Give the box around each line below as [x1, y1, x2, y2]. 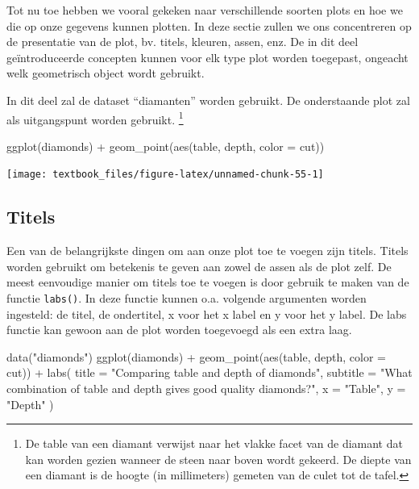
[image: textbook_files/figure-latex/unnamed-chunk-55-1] [6, 169, 324, 181]
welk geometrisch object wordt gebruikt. [6, 65, 205, 81]
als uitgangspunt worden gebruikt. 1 [6, 108, 184, 127]
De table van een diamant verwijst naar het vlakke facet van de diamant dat [25, 435, 403, 452]
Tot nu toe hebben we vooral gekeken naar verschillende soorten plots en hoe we [6, 2, 403, 18]
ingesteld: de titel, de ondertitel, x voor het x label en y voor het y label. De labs [6, 305, 407, 322]
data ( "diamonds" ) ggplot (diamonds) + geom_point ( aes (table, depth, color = [6, 348, 386, 365]
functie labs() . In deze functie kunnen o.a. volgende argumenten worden [6, 290, 367, 307]
